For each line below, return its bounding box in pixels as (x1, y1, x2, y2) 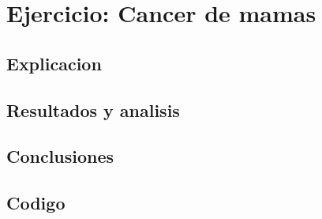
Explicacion (6, 51, 102, 75)
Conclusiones (6, 144, 114, 168)
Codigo (6, 191, 66, 215)
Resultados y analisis (6, 97, 180, 122)
